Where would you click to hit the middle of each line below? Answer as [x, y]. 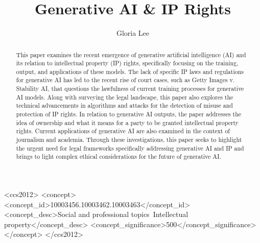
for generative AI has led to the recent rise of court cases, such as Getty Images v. [125, 80]
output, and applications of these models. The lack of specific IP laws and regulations [130, 71]
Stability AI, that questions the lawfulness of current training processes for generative [130, 89]
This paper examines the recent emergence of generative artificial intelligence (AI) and [131, 54]
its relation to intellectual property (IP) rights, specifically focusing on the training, [127, 63]
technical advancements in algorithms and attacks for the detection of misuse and [124, 105]
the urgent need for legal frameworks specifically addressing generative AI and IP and [130, 148]
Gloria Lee [133, 33]
